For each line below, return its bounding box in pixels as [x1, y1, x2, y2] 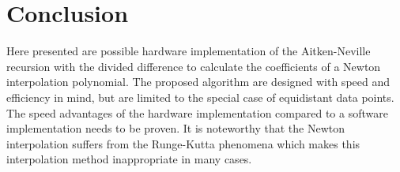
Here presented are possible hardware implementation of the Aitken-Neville [6, 43, 371, 59]
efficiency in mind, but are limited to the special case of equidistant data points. [6, 88, 394, 105]
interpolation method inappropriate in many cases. [6, 151, 252, 167]
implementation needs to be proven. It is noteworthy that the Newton [6, 120, 345, 136]
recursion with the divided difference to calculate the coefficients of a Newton [6, 58, 381, 74]
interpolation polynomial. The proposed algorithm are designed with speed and [6, 73, 390, 90]
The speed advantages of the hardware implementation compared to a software [6, 104, 388, 121]
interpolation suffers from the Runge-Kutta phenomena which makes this [6, 135, 360, 151]
